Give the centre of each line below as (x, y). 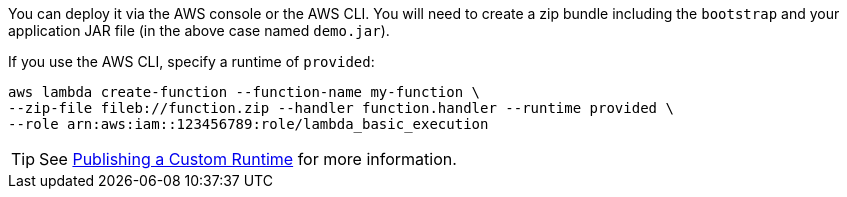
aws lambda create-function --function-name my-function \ (244, 92)
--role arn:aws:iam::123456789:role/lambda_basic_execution (248, 124)
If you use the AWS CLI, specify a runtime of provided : (191, 61)
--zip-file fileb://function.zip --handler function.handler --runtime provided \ (341, 108)
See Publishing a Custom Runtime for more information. (248, 159)
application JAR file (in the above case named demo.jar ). (199, 30)
